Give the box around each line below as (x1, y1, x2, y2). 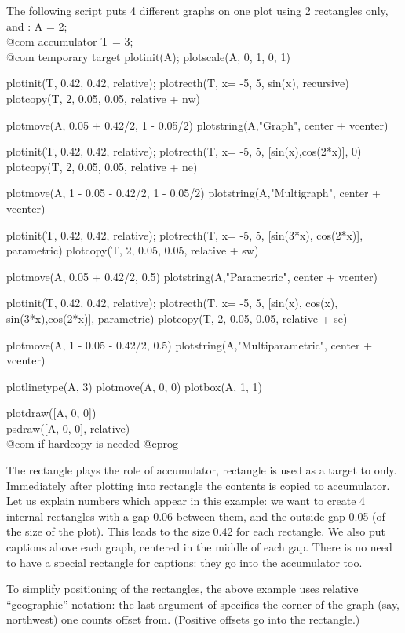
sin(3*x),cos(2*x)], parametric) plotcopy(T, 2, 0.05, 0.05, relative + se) (6, 309, 348, 326)
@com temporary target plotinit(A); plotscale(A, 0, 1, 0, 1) (6, 48, 290, 64)
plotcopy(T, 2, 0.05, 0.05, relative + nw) (6, 90, 200, 106)
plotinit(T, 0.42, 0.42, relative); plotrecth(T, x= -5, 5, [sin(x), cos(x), (6, 295, 338, 311)
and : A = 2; (6, 17, 67, 34)
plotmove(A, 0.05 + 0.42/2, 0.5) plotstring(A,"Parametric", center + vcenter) (6, 268, 378, 284)
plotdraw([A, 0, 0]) (6, 404, 97, 421)
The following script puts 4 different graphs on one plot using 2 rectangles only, (6, 2, 389, 18)
